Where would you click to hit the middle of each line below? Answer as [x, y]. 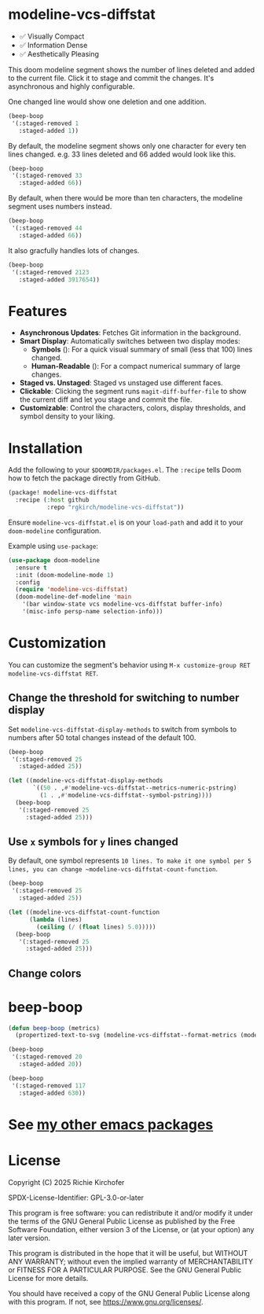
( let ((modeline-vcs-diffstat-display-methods [86, 781]
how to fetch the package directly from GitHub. [84, 478]
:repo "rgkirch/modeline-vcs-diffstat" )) [115, 508]
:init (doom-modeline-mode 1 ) [64, 575]
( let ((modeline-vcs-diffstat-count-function [84, 912]
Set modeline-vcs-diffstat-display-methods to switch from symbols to [123, 729]
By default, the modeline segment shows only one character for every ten [127, 145]
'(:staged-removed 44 [47, 228]
